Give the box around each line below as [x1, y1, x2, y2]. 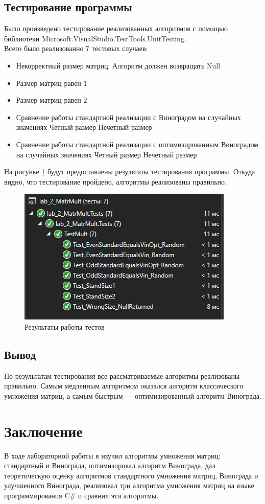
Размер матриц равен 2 [16, 95, 87, 105]
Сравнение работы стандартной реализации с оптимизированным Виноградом [16, 139, 258, 149]
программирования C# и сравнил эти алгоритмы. [4, 490, 159, 500]
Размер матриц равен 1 [16, 77, 87, 88]
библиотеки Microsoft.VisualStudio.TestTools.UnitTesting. [4, 33, 186, 43]
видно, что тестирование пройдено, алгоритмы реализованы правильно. [4, 176, 227, 187]
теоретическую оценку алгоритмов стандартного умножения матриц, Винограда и [4, 470, 258, 480]
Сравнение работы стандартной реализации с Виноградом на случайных [16, 111, 241, 122]
